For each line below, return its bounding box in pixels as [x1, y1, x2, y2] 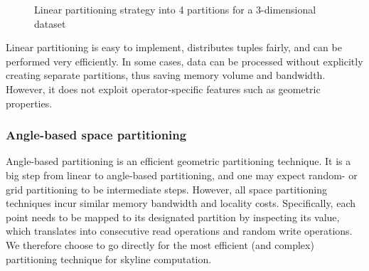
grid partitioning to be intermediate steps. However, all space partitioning [6, 181, 327, 196]
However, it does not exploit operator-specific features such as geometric [6, 81, 321, 96]
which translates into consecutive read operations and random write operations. [6, 223, 353, 238]
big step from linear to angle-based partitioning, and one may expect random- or [6, 167, 358, 182]
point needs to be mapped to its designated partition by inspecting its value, [6, 209, 340, 224]
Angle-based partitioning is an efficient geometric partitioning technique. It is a [6, 154, 351, 169]
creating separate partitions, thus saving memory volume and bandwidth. [6, 68, 326, 83]
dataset [34, 16, 66, 31]
